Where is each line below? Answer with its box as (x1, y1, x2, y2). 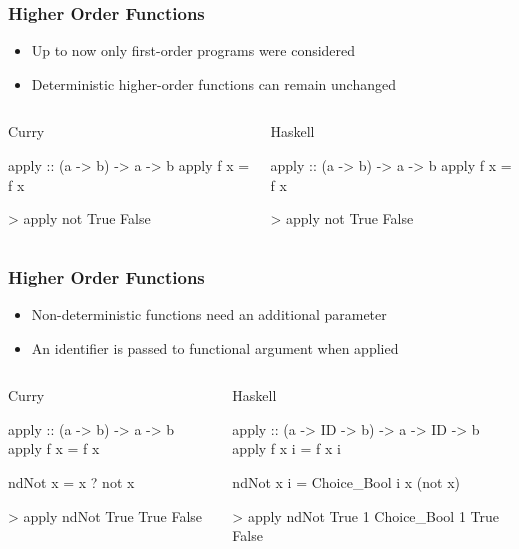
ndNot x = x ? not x (8, 471, 135, 492)
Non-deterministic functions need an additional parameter (31, 304, 387, 324)
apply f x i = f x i (232, 438, 341, 459)
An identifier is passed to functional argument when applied (31, 337, 399, 358)
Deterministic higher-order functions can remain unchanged (31, 73, 396, 94)
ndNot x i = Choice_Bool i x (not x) (232, 471, 461, 492)
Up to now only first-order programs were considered (31, 40, 356, 61)
